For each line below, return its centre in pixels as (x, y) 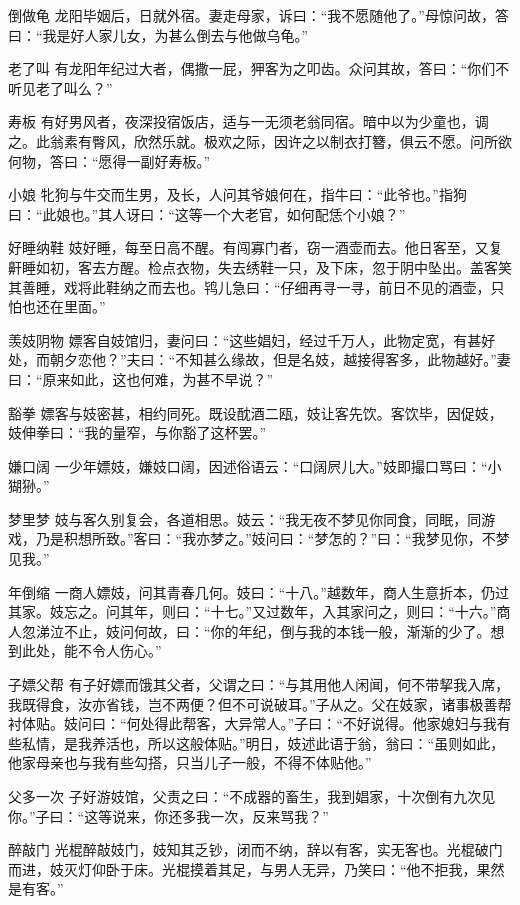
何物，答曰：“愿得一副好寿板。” (109, 160)
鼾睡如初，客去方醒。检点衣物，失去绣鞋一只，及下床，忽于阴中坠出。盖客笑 (260, 266)
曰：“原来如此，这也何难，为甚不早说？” (141, 378)
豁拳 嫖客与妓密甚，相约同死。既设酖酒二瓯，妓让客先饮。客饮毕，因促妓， (255, 412)
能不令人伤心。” (112, 650)
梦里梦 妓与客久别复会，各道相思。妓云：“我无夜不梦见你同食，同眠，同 (245, 518)
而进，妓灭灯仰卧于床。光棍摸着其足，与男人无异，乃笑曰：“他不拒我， (242, 868)
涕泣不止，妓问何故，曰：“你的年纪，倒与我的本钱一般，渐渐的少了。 (263, 630)
